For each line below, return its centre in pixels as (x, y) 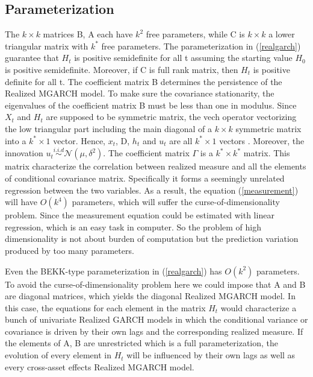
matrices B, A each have (88, 34)
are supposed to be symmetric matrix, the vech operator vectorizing (171, 117)
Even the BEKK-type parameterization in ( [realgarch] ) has (113, 271)
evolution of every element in (58, 355)
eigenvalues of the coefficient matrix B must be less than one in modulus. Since (151, 105)
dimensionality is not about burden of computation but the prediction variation (152, 239)
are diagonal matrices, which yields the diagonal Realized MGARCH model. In (150, 296)
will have (21, 202)
